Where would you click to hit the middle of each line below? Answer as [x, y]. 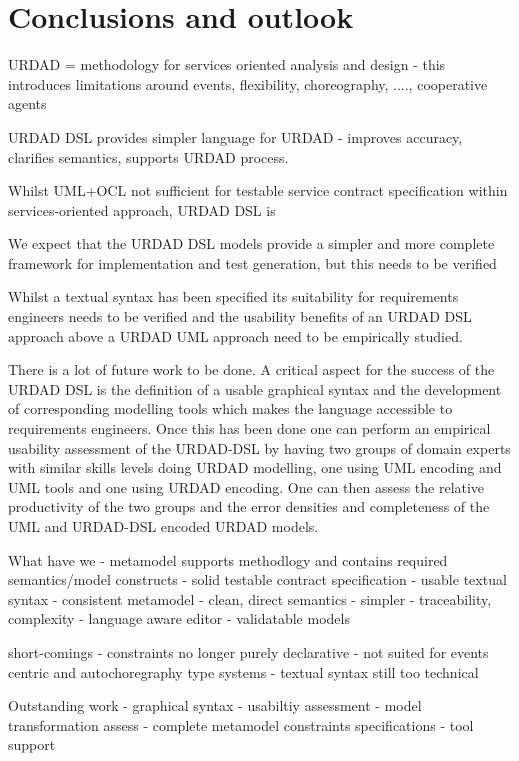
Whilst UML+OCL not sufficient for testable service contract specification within [258, 190]
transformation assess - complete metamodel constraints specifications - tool [241, 724]
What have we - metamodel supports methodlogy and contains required [228, 559]
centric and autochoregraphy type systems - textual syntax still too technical [243, 671]
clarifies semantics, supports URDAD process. [148, 156]
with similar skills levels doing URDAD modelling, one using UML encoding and [255, 467]
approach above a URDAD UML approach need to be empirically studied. [235, 335]
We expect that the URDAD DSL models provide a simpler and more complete [251, 243]
